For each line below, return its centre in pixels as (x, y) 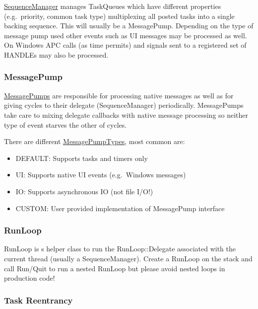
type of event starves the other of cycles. (65, 124)
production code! (30, 278)
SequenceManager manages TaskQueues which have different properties (113, 6)
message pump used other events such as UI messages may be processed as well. (126, 35)
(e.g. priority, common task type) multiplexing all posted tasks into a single (119, 16)
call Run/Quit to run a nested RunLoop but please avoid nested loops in (115, 268)
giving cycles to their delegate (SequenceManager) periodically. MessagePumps (124, 105)
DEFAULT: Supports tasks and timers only (82, 158)
